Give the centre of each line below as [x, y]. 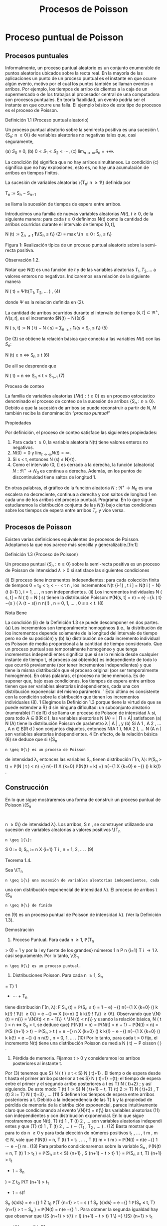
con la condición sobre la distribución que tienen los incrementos [72, 697]
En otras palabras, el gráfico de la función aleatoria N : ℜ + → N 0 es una [79, 488]
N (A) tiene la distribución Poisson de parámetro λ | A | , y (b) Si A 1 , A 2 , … [83, 723]
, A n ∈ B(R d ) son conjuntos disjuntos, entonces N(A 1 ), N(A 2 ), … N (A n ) [83, 729]
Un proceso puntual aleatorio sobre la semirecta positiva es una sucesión [81, 129]
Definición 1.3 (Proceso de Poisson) [42, 554]
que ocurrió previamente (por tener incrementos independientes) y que [79, 665]
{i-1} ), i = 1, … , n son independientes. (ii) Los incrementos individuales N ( [85, 592]
